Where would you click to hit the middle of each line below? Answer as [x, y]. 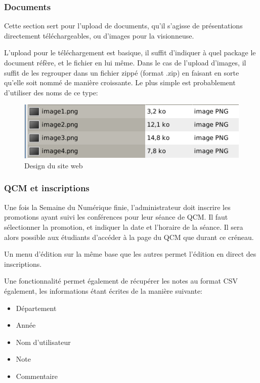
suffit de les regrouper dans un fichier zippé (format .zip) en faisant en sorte [122, 72]
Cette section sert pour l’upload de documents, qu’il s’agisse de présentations [123, 26]
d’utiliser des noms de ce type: [51, 92]
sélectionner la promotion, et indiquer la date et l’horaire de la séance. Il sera [124, 227]
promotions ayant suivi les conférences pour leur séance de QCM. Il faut [116, 217]
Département [36, 308]
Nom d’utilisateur [43, 342]
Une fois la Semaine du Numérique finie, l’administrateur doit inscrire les [117, 207]
